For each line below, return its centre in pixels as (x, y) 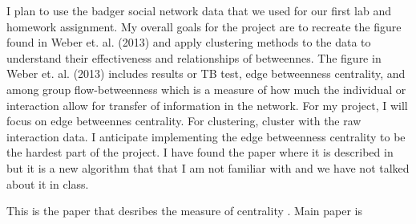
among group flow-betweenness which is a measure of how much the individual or (206, 89)
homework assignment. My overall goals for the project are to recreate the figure (204, 26)
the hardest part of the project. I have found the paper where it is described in (200, 152)
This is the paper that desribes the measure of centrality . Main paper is (184, 211)
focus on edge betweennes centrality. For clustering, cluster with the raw (184, 121)
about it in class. (48, 183)
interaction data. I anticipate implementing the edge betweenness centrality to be (206, 136)
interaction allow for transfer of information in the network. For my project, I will (207, 105)
